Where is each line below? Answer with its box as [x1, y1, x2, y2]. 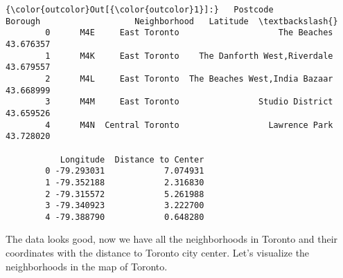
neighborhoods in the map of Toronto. [6, 259, 168, 273]
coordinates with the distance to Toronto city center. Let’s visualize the [6, 245, 310, 260]
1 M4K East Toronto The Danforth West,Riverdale [45, 50, 333, 61]
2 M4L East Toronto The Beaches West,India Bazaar [45, 73, 333, 84]
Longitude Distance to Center [60, 154, 204, 165]
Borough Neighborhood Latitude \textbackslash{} [6, 16, 338, 26]
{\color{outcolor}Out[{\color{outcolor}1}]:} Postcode [6, 5, 274, 15]
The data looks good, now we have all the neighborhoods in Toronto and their [6, 232, 338, 246]
